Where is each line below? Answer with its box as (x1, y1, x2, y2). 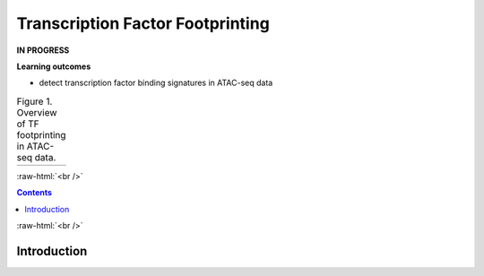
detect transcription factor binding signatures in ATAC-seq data (39, 77, 273, 89)
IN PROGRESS (16, 45, 70, 56)
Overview (16, 106, 57, 118)
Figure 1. (16, 95, 53, 108)
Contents (16, 187, 53, 198)
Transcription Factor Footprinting (16, 13, 271, 33)
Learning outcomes (16, 61, 91, 72)
